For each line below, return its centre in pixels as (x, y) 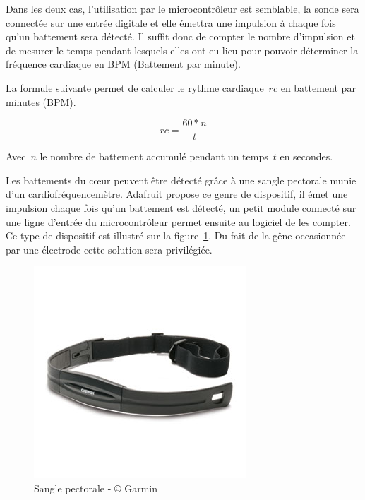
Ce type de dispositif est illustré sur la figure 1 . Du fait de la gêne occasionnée (176, 236)
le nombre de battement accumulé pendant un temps (154, 156)
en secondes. (306, 156)
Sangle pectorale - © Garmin (96, 488)
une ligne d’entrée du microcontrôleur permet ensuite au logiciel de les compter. (178, 221)
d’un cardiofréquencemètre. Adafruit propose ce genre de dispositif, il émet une (177, 194)
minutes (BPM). (41, 101)
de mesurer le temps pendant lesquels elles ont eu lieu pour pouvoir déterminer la (182, 50)
